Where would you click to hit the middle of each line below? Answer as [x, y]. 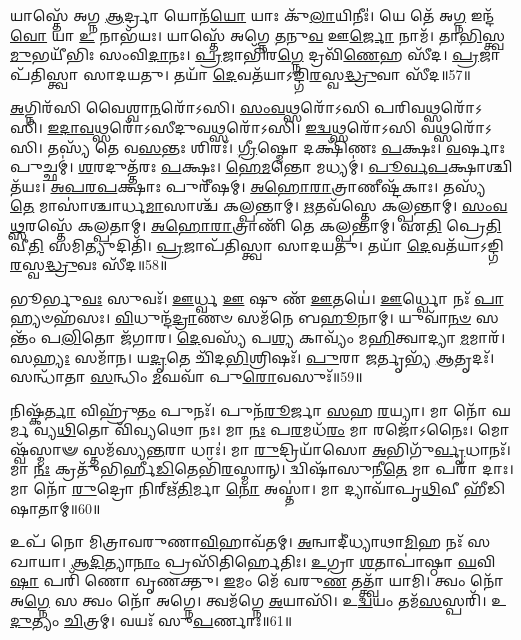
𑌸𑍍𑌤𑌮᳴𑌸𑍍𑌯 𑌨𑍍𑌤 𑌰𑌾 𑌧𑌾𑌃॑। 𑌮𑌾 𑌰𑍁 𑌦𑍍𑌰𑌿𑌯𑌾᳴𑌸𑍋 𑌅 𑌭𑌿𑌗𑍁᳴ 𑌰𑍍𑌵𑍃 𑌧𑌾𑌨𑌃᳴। [296, 448]
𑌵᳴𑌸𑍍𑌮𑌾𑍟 [44, 448]
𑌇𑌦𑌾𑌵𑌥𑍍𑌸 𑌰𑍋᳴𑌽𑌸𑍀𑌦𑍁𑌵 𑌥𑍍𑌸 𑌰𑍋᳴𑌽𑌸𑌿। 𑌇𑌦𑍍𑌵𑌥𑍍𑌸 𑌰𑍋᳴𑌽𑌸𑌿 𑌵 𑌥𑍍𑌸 [249, 126]
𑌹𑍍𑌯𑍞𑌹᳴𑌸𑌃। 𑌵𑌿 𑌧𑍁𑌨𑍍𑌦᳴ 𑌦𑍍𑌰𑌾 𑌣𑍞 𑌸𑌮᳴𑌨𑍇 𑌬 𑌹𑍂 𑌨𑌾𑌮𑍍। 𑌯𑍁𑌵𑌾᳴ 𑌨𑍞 [240, 317]
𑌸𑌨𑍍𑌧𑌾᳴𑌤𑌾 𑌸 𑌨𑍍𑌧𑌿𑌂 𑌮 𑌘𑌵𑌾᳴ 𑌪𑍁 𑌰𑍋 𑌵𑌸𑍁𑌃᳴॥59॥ [186, 376]
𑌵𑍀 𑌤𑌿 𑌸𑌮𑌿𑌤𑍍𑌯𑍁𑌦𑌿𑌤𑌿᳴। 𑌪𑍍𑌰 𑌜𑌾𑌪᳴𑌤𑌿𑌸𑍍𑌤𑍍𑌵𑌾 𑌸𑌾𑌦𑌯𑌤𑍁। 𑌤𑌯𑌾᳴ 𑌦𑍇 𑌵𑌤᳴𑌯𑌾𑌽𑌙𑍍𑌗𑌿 [257, 244]
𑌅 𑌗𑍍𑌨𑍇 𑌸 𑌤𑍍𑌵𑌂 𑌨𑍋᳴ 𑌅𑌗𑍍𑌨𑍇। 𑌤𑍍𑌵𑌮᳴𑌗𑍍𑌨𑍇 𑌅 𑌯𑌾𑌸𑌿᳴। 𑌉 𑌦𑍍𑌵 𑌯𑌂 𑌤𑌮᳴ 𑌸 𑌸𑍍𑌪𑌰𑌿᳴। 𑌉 [258, 600]
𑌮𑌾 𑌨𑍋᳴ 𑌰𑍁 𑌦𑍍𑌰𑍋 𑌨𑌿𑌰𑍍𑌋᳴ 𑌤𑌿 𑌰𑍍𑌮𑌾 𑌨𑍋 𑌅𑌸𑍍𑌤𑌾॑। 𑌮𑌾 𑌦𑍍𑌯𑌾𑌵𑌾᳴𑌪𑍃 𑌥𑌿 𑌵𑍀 [234, 488]
